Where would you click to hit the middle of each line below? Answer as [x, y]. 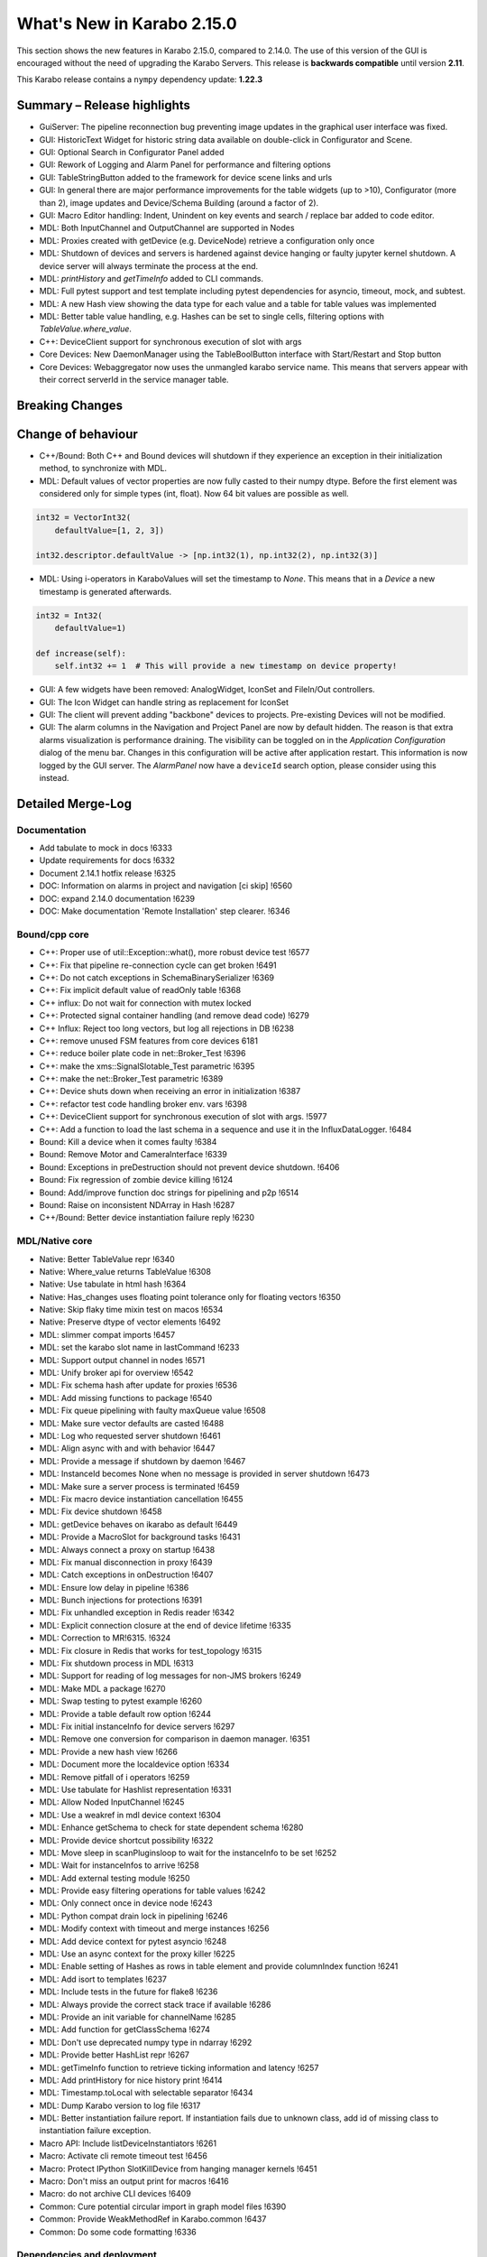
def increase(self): [81, 653]
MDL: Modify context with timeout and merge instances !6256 [154, 1928]
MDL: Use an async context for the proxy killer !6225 [138, 1954]
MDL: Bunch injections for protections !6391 [121, 1600]
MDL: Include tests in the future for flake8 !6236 [129, 1992]
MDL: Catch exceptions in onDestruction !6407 [126, 1574]
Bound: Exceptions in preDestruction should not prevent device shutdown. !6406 [189, 1167]
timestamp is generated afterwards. [106, 591]
